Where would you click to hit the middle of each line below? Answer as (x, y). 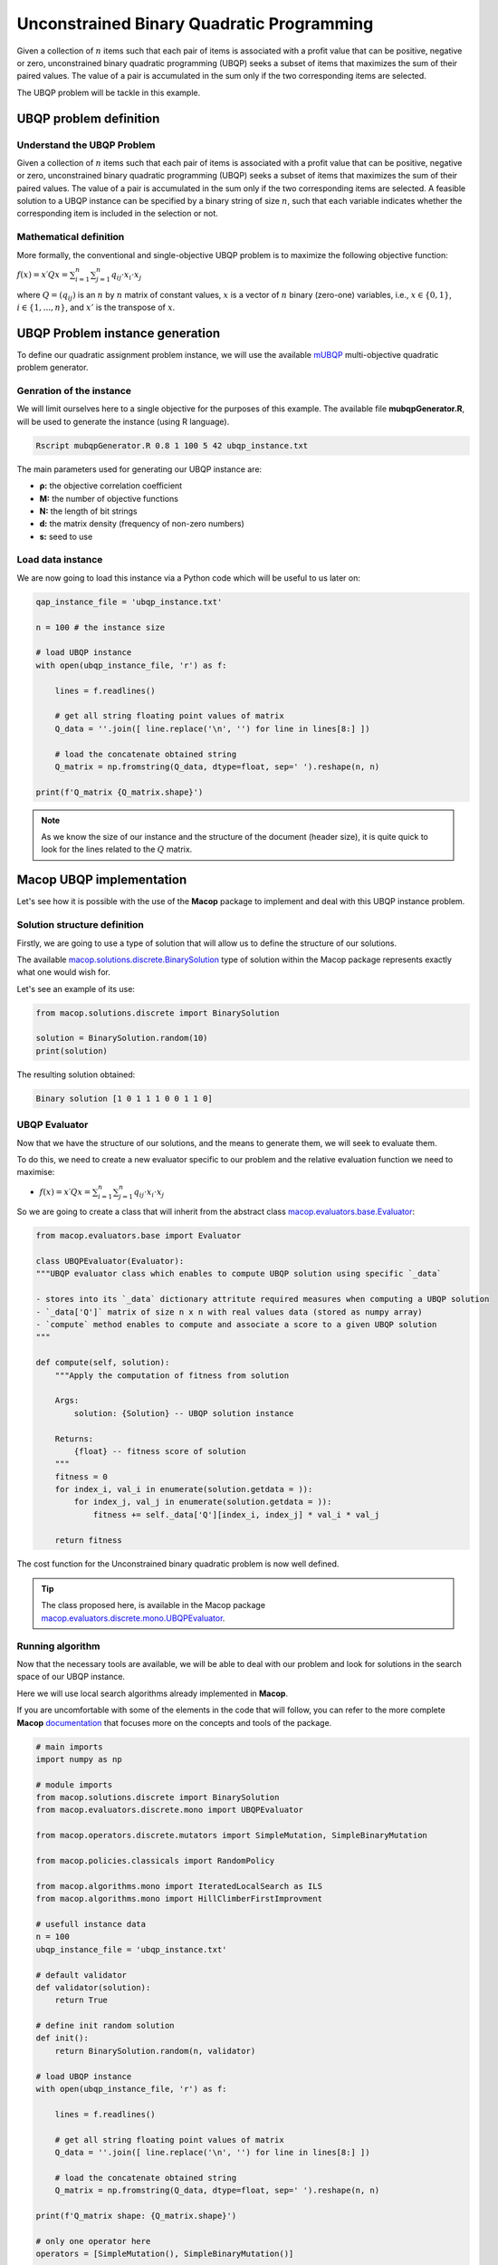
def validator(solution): (93, 1987)
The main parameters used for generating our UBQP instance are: (139, 469)
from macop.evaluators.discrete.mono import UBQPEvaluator (169, 1810)
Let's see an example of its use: (76, 988)
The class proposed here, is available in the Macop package (153, 1605)
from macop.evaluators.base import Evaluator (139, 1236)
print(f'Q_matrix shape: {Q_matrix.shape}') (136, 2216)
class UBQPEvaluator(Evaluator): (110, 1261)
